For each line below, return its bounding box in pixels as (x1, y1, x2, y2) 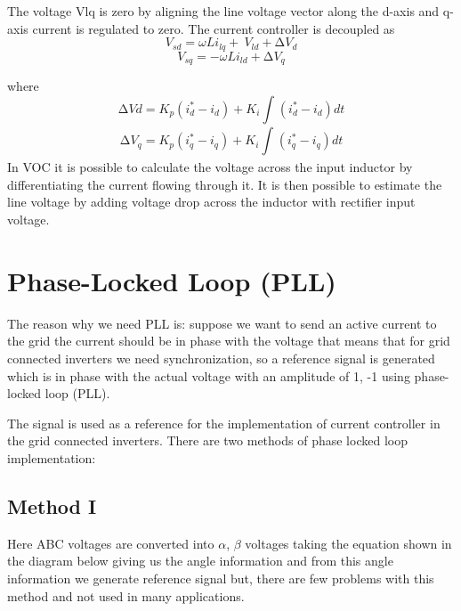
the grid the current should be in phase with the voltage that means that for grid (7, 331, 450, 350)
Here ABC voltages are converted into (7, 534, 214, 552)
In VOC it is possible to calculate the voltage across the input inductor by (7, 158, 413, 176)
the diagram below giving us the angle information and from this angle (7, 551, 393, 570)
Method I (7, 492, 97, 519)
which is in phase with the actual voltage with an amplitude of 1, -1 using (7, 366, 410, 385)
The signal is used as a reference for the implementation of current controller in (7, 413, 441, 432)
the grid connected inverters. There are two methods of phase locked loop (7, 431, 408, 450)
